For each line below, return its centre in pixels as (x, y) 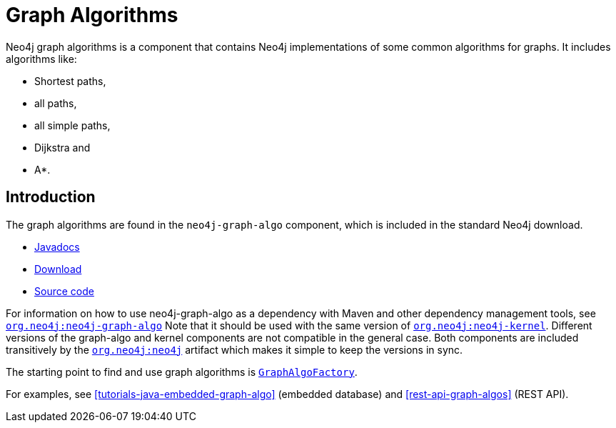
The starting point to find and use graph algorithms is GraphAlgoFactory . (182, 372)
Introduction (51, 197)
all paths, (56, 103)
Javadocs (57, 247)
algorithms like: (41, 59)
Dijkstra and (62, 147)
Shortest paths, (70, 81)
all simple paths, (72, 125)
